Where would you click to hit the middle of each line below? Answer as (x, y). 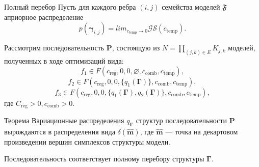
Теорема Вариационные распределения (64, 120)
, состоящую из (136, 48)
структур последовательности (182, 120)
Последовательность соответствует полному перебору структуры (104, 159)
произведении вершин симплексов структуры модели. (87, 141)
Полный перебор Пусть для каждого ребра (70, 7)
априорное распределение (44, 17)
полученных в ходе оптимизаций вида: (64, 61)
